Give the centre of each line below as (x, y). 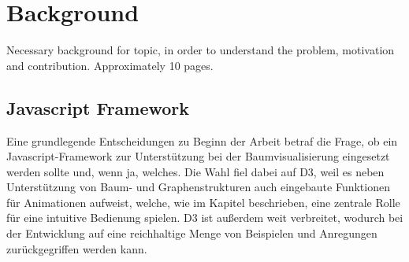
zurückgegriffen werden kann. (77, 248)
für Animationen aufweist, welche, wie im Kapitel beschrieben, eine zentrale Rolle (203, 202)
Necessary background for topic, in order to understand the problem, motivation (201, 50)
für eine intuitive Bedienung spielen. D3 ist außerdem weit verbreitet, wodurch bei (205, 218)
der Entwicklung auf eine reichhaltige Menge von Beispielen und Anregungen (192, 233)
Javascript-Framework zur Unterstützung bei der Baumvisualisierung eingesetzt (198, 156)
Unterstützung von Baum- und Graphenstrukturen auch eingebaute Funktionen (198, 187)
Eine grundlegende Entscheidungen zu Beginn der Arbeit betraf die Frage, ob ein (202, 140)
